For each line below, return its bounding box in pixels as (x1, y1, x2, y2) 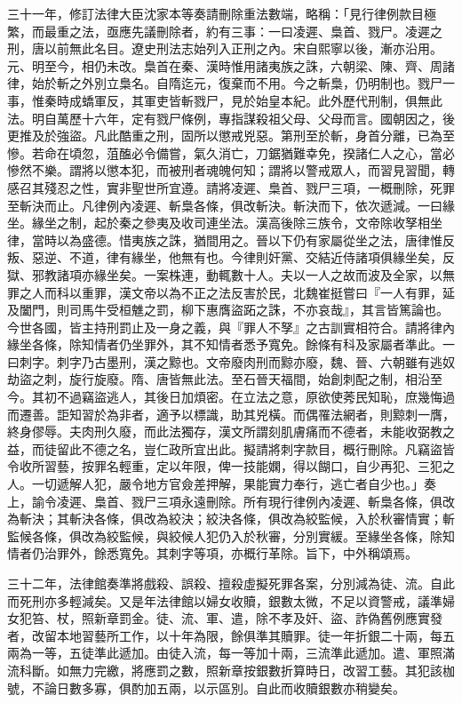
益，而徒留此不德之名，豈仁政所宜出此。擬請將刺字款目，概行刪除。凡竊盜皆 (7, 439, 455, 458)
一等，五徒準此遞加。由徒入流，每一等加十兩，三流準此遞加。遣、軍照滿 (31, 643, 455, 662)
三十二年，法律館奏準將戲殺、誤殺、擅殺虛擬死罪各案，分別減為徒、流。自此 (7, 574, 455, 592)
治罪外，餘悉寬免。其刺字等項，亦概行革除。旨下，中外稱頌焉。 (44, 544, 418, 563)
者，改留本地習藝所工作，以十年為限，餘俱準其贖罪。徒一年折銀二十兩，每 (7, 626, 442, 644)
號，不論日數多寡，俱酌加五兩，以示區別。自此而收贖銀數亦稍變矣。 (7, 678, 405, 697)
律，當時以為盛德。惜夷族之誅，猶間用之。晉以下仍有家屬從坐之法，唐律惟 (7, 230, 442, 249)
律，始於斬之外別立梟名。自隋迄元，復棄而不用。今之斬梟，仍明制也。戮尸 (7, 74, 442, 92)
